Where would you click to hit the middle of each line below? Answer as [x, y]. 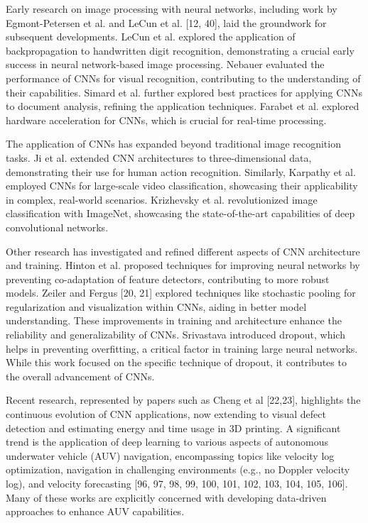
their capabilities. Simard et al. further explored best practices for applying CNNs [184, 92]
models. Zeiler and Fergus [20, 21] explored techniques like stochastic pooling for [181, 293]
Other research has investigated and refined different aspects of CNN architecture [183, 251]
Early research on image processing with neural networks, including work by [172, 9]
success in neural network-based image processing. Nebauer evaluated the [165, 64]
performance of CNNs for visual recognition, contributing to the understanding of [183, 78]
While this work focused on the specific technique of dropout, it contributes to [176, 362]
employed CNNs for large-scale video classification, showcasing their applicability [182, 186]
